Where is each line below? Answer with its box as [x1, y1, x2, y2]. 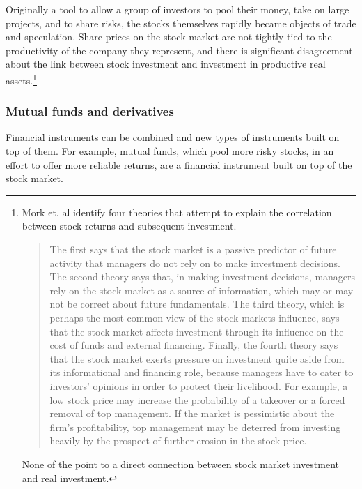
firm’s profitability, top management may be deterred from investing [49, 419, 341, 434]
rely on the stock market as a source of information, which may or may [49, 283, 354, 297]
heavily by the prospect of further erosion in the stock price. [49, 433, 307, 448]
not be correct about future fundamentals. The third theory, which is [49, 296, 345, 311]
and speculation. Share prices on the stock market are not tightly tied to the [6, 29, 332, 44]
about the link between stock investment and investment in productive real [6, 57, 326, 71]
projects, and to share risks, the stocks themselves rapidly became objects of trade [6, 15, 356, 30]
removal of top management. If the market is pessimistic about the [49, 406, 335, 421]
